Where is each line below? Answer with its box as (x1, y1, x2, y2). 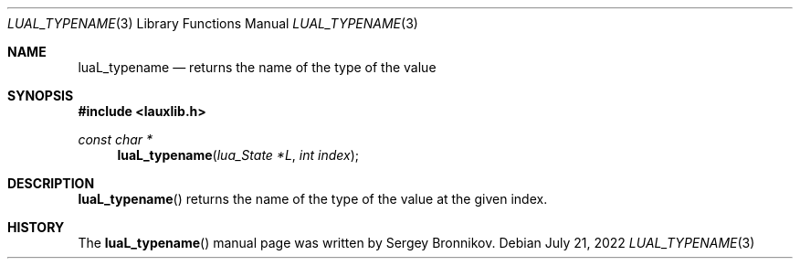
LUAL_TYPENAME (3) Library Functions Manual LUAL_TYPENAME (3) (7, 16, 418, 31)
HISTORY (7, 219, 65, 235)
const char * (78, 132, 153, 147)
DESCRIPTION (7, 176, 95, 191)
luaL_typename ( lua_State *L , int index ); (117, 147, 359, 163)
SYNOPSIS (7, 88, 74, 103)
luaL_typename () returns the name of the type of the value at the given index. (78, 191, 548, 207)
